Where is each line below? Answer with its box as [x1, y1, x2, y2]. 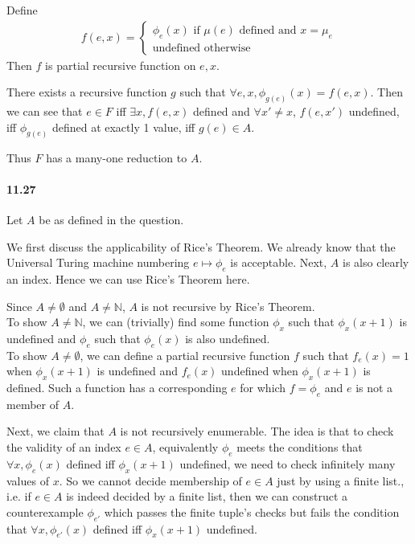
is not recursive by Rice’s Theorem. [141, 297, 315, 314]
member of [6, 395, 59, 412]
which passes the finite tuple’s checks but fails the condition [104, 503, 400, 520]
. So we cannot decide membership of [59, 472, 242, 489]
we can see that [6, 103, 83, 120]
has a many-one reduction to [46, 149, 187, 166]
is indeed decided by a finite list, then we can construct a [66, 488, 348, 505]
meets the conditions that [236, 439, 363, 456]
